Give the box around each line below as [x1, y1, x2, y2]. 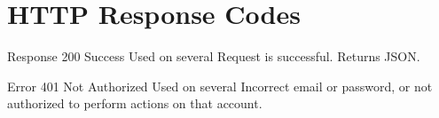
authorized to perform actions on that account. [7, 94, 263, 113]
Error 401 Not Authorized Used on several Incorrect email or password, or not [7, 76, 433, 95]
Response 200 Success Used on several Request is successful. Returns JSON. [7, 47, 420, 66]
